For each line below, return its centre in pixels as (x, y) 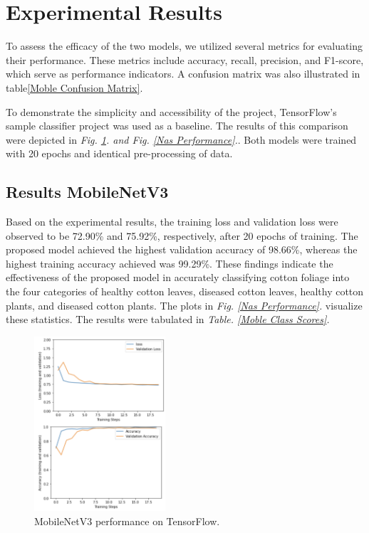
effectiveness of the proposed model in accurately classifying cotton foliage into (178, 277)
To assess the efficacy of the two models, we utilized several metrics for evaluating (184, 46)
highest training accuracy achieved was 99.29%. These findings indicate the (170, 263)
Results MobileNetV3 (87, 192)
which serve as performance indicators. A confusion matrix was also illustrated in (183, 74)
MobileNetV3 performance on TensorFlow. (127, 521)
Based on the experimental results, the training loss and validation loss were (172, 222)
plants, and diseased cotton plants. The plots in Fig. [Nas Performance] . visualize (184, 305)
